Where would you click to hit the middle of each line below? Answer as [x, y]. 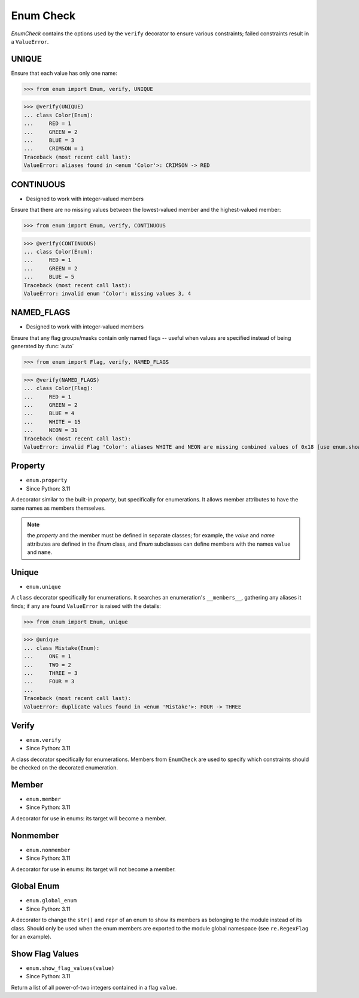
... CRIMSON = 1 [54, 149]
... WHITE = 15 [52, 422]
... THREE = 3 [51, 673]
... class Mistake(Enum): [62, 648]
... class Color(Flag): [59, 388]
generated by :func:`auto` [42, 346]
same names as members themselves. [58, 508]
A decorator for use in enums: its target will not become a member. [93, 869]
